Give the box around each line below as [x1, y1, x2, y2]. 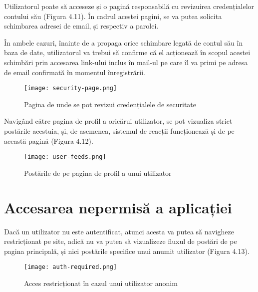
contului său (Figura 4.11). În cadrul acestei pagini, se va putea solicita [4, 11, 222, 21]
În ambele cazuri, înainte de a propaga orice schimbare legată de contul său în [4, 37, 243, 48]
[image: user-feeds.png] [24, 153, 106, 161]
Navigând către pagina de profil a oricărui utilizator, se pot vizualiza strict [4, 116, 233, 126]
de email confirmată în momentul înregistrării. [4, 67, 145, 77]
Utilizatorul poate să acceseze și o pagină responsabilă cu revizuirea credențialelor [4, 1, 255, 11]
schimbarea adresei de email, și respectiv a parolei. [4, 21, 159, 31]
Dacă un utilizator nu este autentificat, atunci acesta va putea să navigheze [4, 226, 234, 236]
